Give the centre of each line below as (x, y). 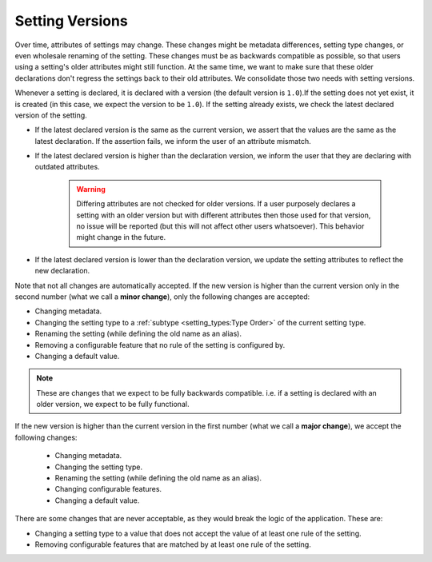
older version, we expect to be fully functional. (113, 405)
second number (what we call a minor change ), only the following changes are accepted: (162, 297)
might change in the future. (121, 237)
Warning (91, 189)
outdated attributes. (67, 167)
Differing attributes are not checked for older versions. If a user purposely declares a (216, 204)
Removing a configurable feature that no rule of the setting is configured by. (160, 345)
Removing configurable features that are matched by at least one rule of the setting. (173, 544)
